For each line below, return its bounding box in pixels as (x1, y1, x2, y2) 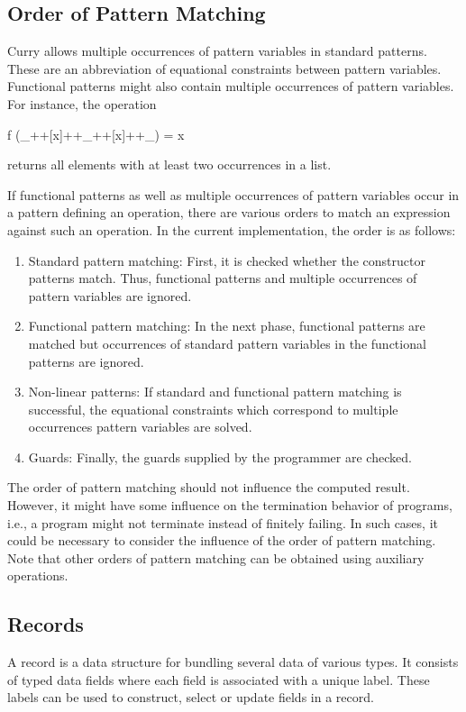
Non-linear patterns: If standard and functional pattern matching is (28, 382, 402, 401)
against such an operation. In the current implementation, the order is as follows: (7, 220, 456, 239)
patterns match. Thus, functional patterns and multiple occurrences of (28, 269, 417, 288)
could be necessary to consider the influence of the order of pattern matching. (7, 531, 436, 550)
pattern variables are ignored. (28, 286, 192, 305)
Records (7, 610, 84, 638)
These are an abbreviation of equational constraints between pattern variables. (7, 59, 442, 78)
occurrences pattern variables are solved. (28, 417, 252, 436)
